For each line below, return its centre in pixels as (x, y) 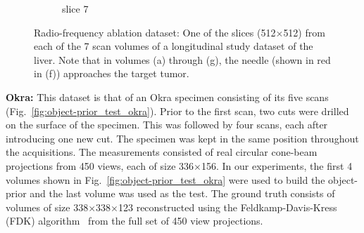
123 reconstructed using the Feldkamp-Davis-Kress (228, 207)
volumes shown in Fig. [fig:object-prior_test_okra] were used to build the (165, 179)
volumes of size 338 (47, 207)
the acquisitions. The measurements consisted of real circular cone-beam (162, 152)
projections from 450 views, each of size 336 (100, 165)
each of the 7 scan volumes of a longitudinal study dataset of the (174, 46)
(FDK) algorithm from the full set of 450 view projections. (134, 221)
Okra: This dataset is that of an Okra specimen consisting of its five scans (167, 96)
